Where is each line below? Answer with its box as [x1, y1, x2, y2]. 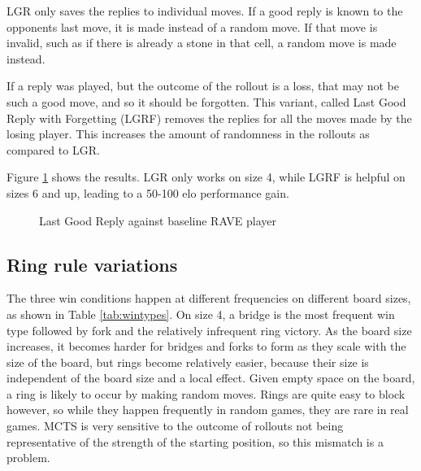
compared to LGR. [7, 141, 100, 158]
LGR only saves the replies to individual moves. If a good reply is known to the [7, 2, 403, 19]
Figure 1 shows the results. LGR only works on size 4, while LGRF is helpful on [7, 168, 406, 185]
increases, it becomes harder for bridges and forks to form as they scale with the [7, 338, 406, 355]
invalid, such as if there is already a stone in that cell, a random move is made [7, 34, 397, 51]
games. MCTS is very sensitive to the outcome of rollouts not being [7, 417, 344, 434]
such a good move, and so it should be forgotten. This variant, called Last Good [7, 93, 406, 110]
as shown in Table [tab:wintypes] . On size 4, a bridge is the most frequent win [7, 305, 395, 322]
